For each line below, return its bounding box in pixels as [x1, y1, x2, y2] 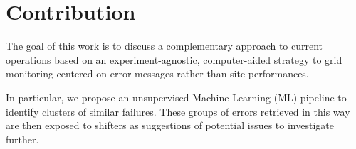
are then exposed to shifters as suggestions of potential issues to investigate [6, 118, 334, 133]
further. [6, 131, 39, 146]
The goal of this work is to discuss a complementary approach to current [6, 38, 323, 53]
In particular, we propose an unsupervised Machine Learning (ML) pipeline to [6, 89, 347, 104]
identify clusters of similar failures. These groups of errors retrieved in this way [6, 104, 350, 118]
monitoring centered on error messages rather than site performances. [6, 66, 309, 81]
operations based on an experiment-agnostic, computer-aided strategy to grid [6, 52, 342, 67]
